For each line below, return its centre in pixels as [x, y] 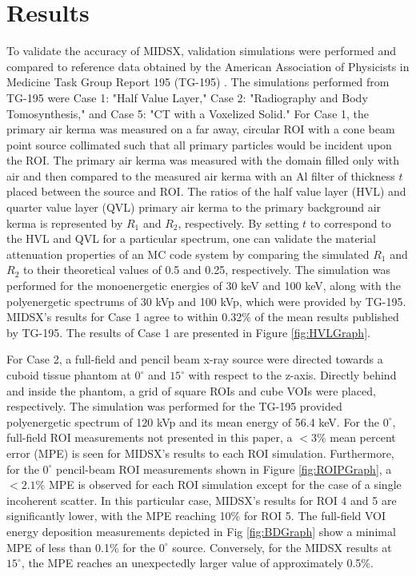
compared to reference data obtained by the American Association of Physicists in [208, 66]
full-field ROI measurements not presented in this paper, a [150, 437]
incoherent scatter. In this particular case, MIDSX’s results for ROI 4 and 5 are [202, 500]
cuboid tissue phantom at [69, 375]
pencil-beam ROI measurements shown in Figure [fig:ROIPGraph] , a [224, 469]
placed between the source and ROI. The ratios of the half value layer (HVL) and [206, 191]
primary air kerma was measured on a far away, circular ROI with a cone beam [201, 129]
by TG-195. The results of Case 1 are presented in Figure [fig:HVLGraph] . [188, 332]
